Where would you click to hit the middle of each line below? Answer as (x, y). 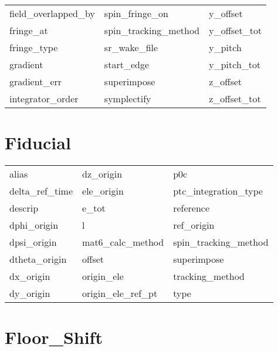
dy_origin (30, 293)
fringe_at (29, 30)
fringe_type (34, 47)
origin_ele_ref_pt (120, 293)
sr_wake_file (131, 47)
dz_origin (102, 174)
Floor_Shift (54, 337)
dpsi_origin (33, 242)
